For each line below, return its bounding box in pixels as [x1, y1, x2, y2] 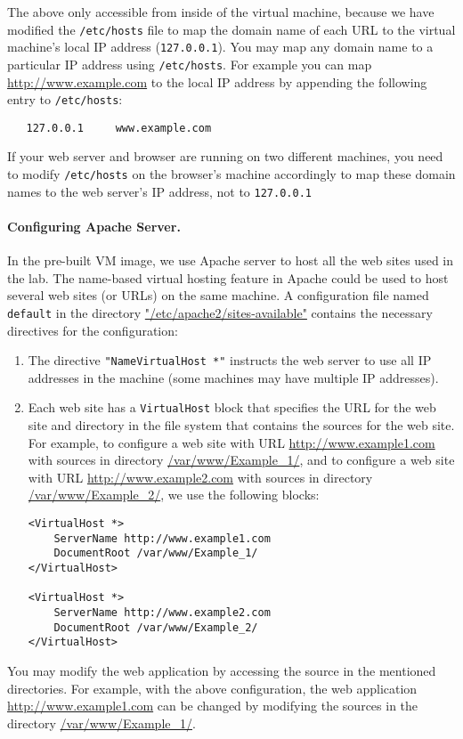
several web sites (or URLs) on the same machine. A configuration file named [7, 286, 429, 305]
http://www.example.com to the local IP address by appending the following [7, 72, 427, 91]
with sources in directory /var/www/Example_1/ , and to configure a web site [28, 451, 455, 469]
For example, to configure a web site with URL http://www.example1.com [28, 433, 435, 451]
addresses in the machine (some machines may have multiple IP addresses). [28, 368, 439, 386]
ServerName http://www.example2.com [53, 606, 271, 620]
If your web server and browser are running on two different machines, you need [7, 147, 443, 166]
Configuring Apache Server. [7, 216, 181, 235]
